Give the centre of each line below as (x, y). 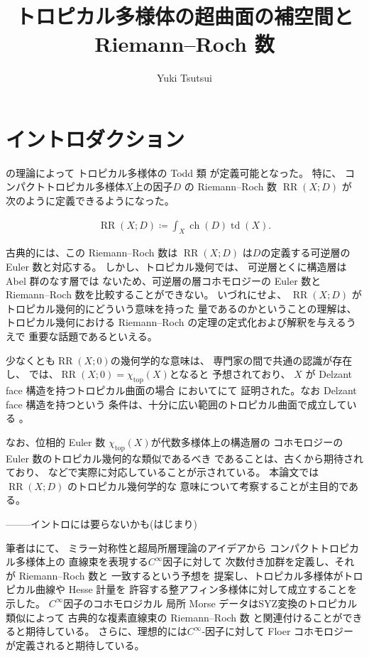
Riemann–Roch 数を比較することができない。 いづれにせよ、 (147, 294)
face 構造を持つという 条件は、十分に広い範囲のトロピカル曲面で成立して (176, 404)
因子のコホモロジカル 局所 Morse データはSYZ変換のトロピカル (210, 603)
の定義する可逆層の (305, 253)
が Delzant (329, 374)
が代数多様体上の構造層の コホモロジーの (247, 441)
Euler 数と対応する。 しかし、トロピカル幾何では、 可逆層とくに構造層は (176, 267)
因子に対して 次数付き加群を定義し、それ (259, 561)
